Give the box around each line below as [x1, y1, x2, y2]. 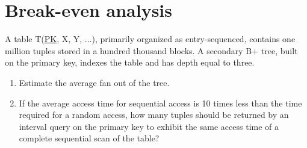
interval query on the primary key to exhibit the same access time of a [19, 120, 279, 132]
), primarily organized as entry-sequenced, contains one [91, 32, 296, 45]
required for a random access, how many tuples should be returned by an [19, 108, 289, 121]
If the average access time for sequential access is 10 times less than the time [19, 96, 302, 109]
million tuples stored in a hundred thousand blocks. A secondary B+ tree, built [5, 44, 298, 57]
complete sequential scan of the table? [19, 132, 160, 144]
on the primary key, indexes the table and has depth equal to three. [5, 56, 255, 69]
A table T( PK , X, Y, [5, 32, 82, 45]
